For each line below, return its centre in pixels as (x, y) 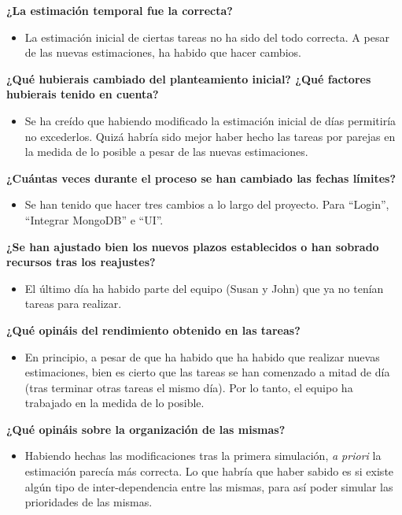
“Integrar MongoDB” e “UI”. (94, 219)
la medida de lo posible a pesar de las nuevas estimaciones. (166, 152)
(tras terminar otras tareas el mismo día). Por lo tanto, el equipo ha (189, 387)
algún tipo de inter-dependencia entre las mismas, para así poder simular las (209, 486)
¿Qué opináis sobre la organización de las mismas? (146, 429)
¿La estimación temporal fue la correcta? (120, 10)
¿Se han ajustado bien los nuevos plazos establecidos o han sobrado (193, 246)
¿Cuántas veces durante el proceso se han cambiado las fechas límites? (201, 178)
